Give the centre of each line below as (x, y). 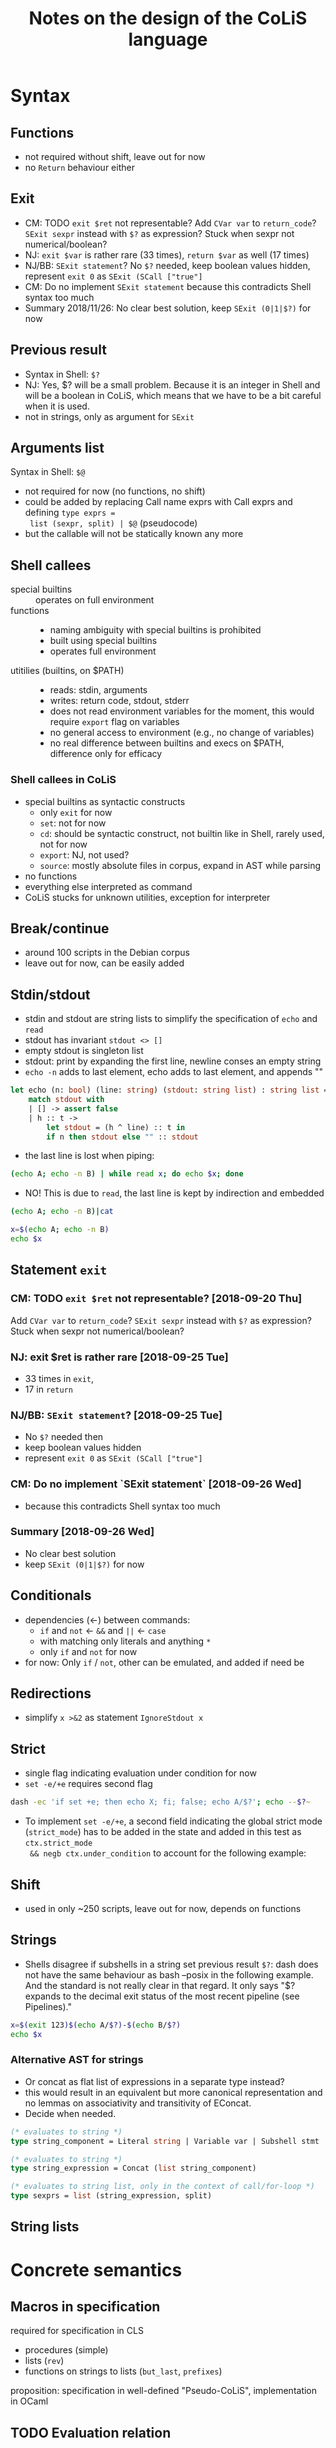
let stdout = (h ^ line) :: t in (116, 1127)
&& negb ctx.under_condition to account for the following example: (168, 1853)
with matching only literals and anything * (125, 1641)
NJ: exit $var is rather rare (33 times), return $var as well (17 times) (167, 254)
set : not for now (73, 823)
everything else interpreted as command (108, 886)
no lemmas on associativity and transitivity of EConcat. (138, 2103)
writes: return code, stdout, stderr (119, 701)
